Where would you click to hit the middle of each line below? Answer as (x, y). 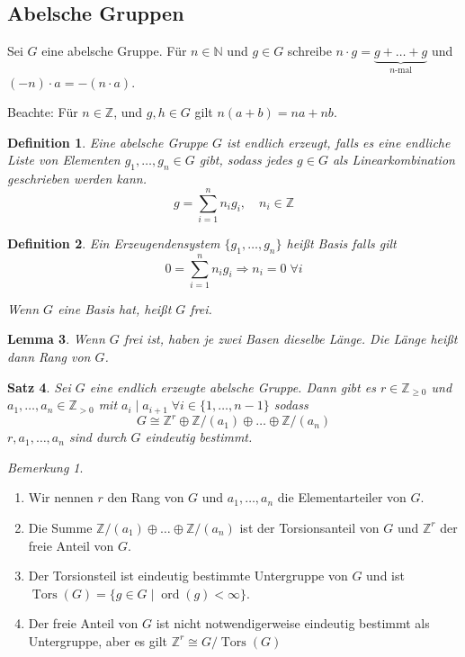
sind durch (98, 437)
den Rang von (146, 497)
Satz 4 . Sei (39, 387)
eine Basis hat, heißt (115, 308)
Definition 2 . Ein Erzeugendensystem (114, 243)
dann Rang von (49, 357)
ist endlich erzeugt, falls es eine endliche (338, 142)
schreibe (309, 51)
